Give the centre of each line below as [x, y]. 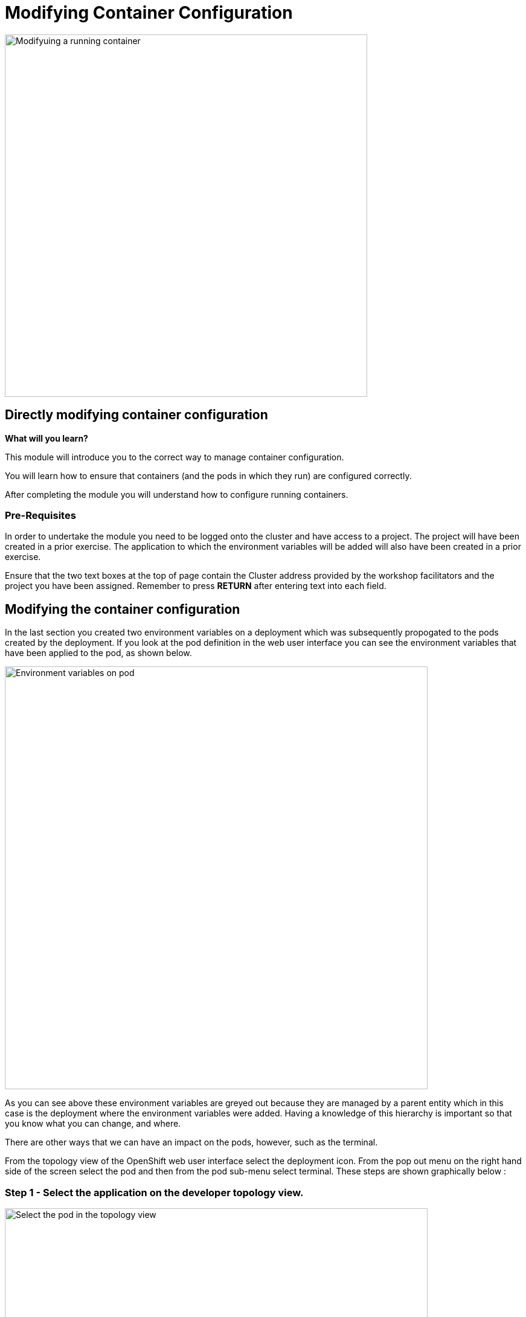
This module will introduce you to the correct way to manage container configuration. [175, 457]
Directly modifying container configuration [136, 415]
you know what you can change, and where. [93, 1124]
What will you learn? [47, 438]
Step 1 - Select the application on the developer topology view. [154, 1192]
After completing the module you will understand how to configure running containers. [177, 494]
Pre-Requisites [40, 515]
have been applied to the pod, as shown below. [98, 653]
